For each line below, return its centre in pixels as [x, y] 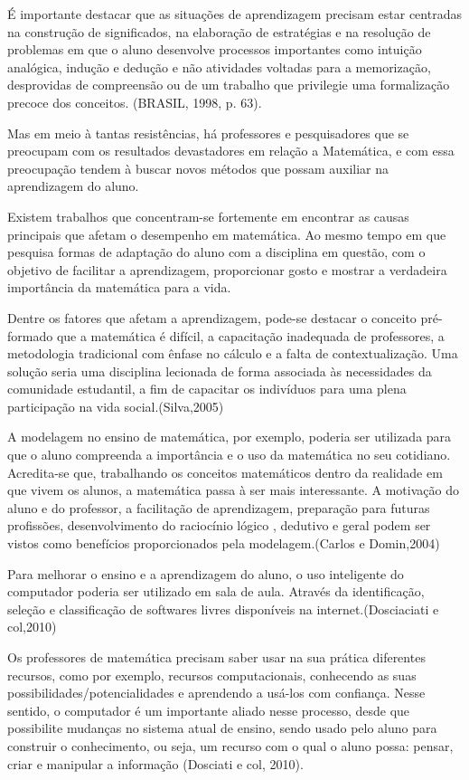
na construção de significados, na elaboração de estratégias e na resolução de [219, 31]
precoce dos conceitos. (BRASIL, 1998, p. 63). [135, 102]
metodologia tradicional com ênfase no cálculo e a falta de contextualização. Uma [233, 353]
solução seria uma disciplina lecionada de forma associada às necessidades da [220, 371]
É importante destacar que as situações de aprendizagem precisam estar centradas [234, 14]
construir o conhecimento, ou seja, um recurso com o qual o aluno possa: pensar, [230, 745]
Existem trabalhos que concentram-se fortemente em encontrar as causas [208, 216]
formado [30, 335]
